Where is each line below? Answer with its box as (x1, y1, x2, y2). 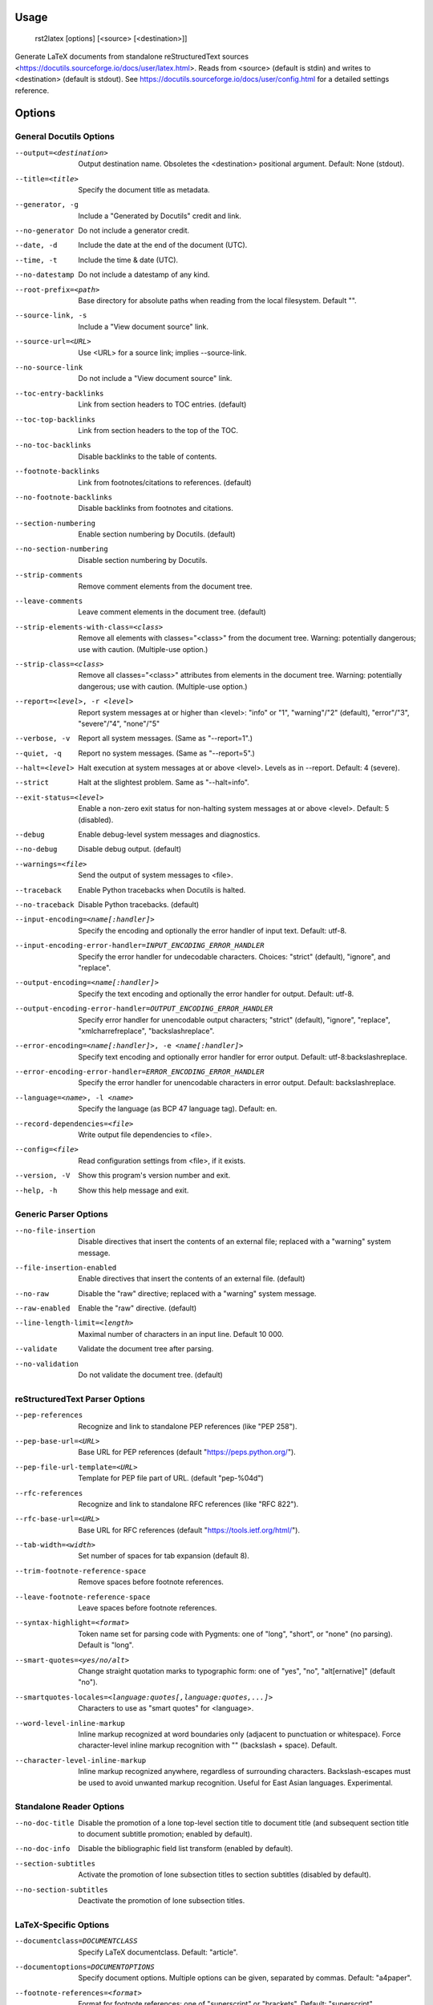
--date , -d (14, 241, 58, 250)
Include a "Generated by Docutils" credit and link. (78, 211, 242, 221)
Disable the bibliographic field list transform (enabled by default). (78, 1844, 293, 1853)
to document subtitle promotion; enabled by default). (78, 1829, 253, 1839)
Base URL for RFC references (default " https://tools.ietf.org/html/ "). (78, 1525, 301, 1535)
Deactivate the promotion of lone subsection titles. (78, 1895, 245, 1905)
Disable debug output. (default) (78, 845, 182, 854)
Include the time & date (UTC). (78, 255, 179, 265)
